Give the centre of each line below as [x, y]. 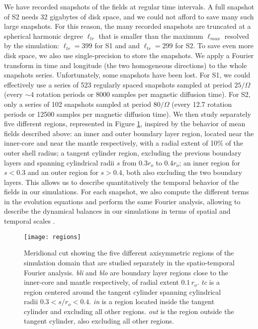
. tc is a [208, 282]
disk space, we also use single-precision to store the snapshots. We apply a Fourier [129, 55]
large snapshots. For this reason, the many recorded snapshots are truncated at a [128, 26]
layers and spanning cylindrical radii [59, 162]
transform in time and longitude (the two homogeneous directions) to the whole [126, 65]
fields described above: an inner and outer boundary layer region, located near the [129, 133]
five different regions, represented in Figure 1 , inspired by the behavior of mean [125, 123]
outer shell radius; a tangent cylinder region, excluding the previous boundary [123, 152]
